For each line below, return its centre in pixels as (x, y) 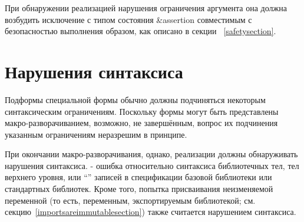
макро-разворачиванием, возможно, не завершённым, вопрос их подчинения (141, 123)
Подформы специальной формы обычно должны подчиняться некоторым (135, 99)
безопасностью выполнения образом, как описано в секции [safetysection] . (141, 31)
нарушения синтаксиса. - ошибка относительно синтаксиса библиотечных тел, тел (152, 165)
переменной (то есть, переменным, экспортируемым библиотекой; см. (130, 200)
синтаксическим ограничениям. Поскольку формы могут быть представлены (142, 111)
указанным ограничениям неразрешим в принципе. (96, 134)
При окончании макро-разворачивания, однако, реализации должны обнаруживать (151, 154)
